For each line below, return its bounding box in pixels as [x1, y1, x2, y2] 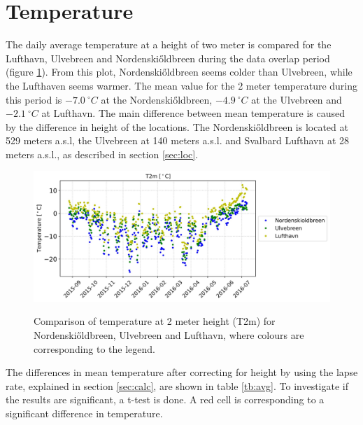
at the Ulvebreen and [251, 92, 342, 106]
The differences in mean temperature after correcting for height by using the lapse [6, 365, 358, 379]
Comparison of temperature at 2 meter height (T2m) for [34, 314, 276, 328]
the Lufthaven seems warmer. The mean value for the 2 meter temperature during [6, 78, 358, 92]
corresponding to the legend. [34, 341, 156, 356]
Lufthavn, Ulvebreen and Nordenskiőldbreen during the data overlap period [6, 50, 330, 65]
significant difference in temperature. [6, 405, 163, 420]
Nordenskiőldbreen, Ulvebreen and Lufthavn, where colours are [34, 327, 304, 342]
